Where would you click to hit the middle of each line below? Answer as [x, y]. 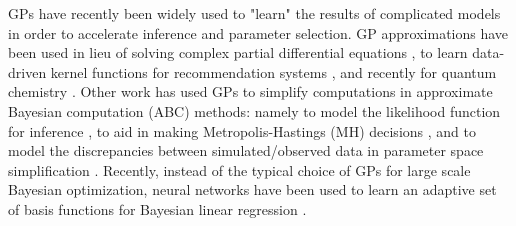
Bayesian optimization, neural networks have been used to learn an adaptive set [252, 189]
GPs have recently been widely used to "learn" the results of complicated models [254, 13]
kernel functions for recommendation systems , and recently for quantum [273, 71]
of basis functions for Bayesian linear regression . [157, 208]
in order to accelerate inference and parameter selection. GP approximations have [258, 32]
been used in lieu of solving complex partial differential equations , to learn [238, 52]
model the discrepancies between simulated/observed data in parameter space [246, 150]
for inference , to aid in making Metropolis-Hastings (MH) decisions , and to [242, 130]
